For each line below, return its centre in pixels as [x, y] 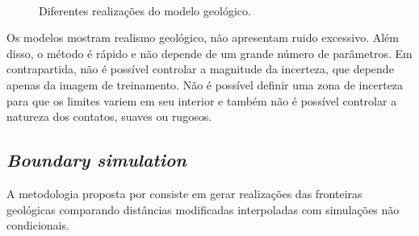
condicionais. [38, 225]
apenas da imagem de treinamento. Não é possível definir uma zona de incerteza [205, 84]
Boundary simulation [96, 160]
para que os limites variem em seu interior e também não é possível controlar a [202, 100]
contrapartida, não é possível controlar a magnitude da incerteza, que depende [200, 69]
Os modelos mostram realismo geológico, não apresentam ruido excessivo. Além [203, 37]
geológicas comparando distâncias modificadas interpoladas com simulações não [203, 209]
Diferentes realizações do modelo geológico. [145, 10]
